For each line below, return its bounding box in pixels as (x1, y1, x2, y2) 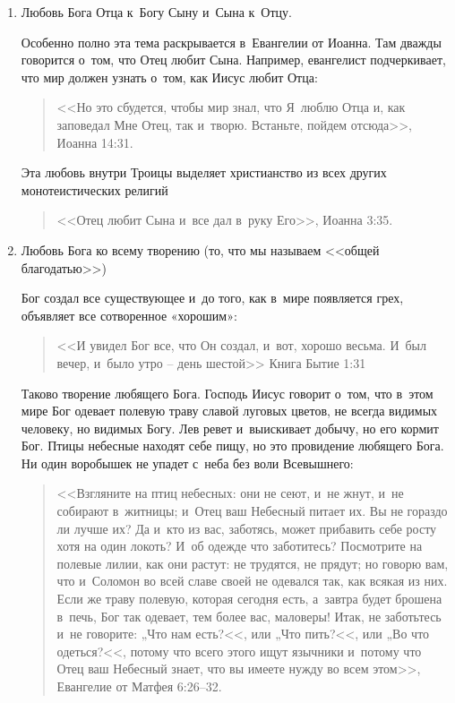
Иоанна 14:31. (56, 133, 133, 151)
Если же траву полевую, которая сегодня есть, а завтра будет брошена (56, 589, 442, 608)
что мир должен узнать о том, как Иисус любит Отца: (21, 67, 318, 86)
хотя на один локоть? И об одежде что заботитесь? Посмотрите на (56, 536, 423, 555)
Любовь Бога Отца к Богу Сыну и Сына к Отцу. (21, 3, 292, 21)
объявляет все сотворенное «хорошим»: (21, 305, 237, 324)
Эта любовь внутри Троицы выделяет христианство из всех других (21, 163, 387, 182)
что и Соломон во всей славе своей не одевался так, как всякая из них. (56, 571, 448, 590)
